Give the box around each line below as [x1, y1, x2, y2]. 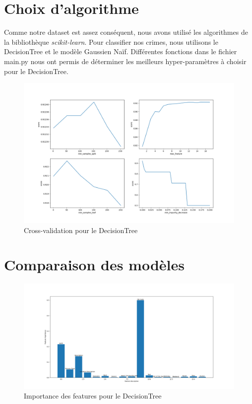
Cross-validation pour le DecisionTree [24, 225, 138, 236]
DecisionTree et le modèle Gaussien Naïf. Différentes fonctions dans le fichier [4, 46, 237, 57]
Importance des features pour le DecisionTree [24, 391, 162, 401]
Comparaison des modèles [4, 254, 185, 274]
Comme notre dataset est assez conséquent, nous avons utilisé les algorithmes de [4, 27, 248, 37]
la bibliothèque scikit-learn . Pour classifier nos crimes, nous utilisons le [4, 36, 218, 47]
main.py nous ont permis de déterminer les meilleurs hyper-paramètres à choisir [4, 56, 247, 66]
